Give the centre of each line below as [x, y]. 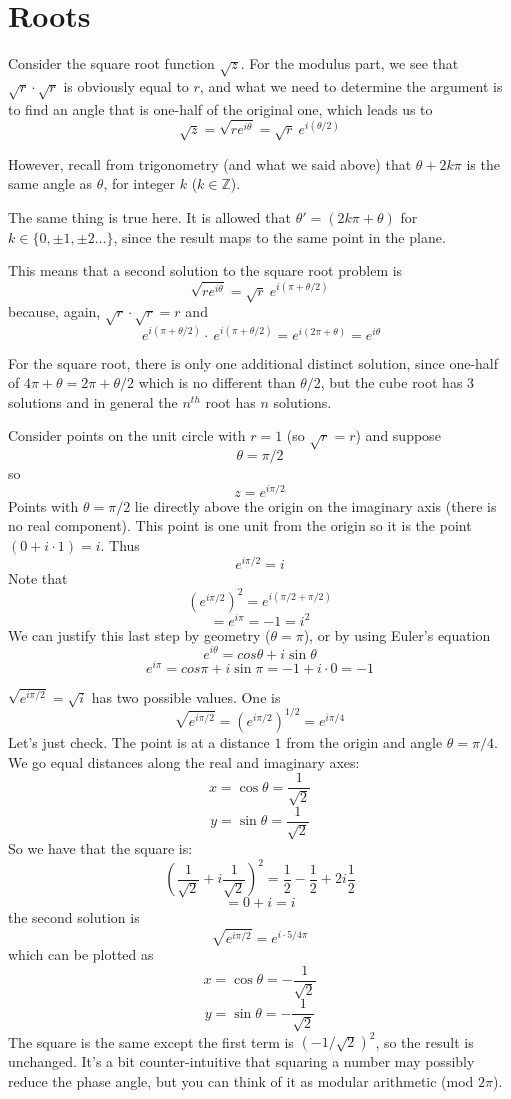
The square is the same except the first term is [151, 1041]
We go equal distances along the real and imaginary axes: [184, 761]
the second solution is [74, 917]
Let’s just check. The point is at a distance [139, 741]
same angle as [50, 183]
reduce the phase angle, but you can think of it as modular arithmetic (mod [241, 1080]
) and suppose [398, 435]
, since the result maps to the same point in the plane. [279, 236]
